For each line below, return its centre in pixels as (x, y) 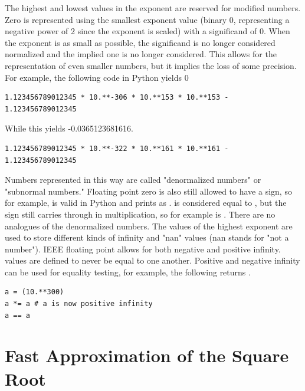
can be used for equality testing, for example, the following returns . (128, 272)
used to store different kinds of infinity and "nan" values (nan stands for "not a (147, 237)
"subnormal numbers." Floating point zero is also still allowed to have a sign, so (148, 191)
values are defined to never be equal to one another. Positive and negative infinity (152, 260)
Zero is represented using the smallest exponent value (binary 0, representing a (147, 19)
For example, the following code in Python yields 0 (97, 77)
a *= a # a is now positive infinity (79, 304)
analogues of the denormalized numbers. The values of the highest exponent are (149, 226)
